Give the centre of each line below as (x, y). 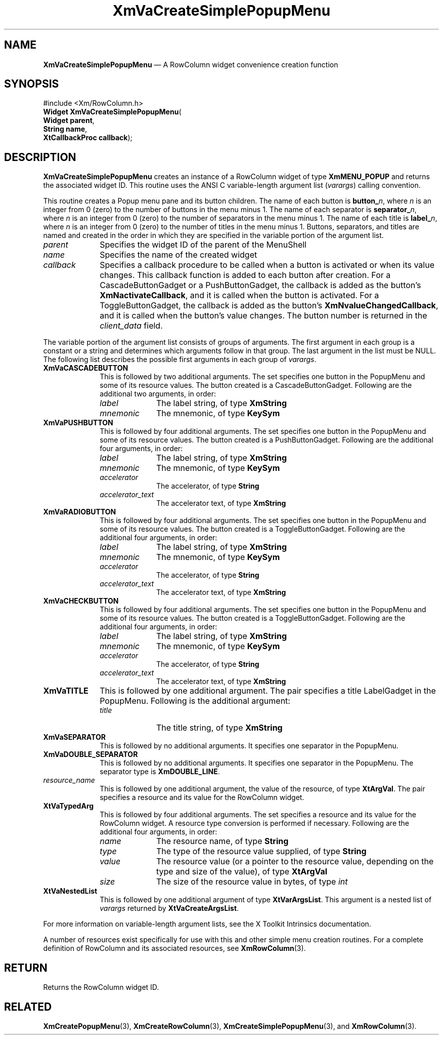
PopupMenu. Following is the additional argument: (195, 701)
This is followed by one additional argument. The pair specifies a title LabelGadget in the (268, 691)
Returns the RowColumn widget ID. (101, 987)
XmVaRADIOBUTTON (80, 512)
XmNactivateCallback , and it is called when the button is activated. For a (239, 295)
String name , (65, 129)
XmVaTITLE (66, 691)
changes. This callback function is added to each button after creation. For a (245, 275)
